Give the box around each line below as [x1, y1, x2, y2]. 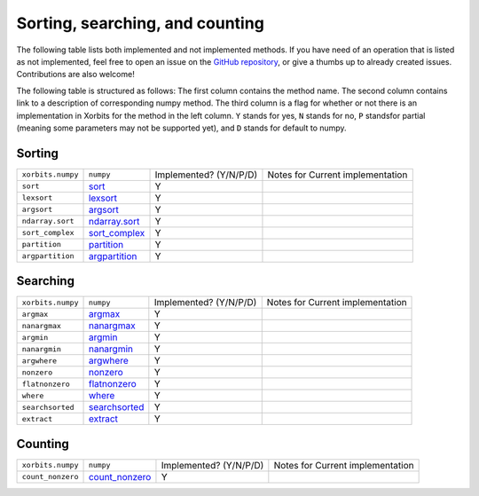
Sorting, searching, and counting [16, 13, 265, 33]
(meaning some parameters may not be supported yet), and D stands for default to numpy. [16, 122, 347, 133]
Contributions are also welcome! [16, 69, 135, 80]
